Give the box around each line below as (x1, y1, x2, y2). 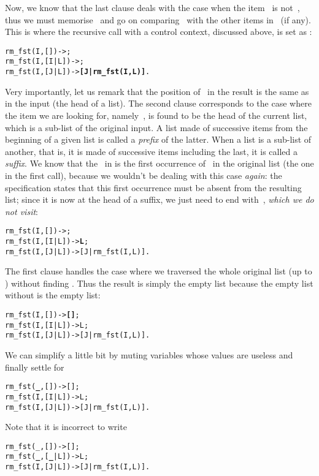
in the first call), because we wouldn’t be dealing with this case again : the (5, 168, 282, 181)
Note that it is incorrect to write (5, 420, 127, 433)
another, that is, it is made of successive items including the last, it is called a (5, 145, 298, 157)
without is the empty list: (5, 289, 101, 301)
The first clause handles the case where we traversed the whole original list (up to (5, 265, 312, 278)
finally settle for (5, 360, 64, 373)
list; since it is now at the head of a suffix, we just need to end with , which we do (5, 193, 314, 206)
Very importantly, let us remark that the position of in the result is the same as (5, 85, 309, 97)
